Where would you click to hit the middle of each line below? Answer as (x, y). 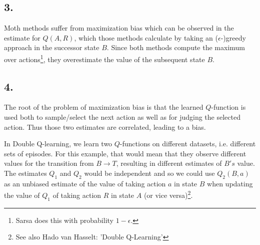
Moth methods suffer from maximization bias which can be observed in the (119, 28)
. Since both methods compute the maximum (176, 47)
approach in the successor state (52, 47)
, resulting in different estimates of (169, 163)
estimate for (22, 37)
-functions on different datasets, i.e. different (188, 144)
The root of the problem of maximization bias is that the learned (104, 107)
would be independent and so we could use (149, 173)
